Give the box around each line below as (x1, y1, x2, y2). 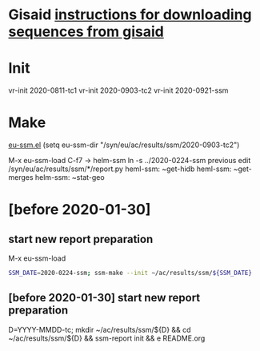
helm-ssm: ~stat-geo (34, 173, 106, 182)
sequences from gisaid (8, 22, 164, 41)
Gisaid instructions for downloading (8, 6, 252, 24)
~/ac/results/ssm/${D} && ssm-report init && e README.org (8, 333, 206, 343)
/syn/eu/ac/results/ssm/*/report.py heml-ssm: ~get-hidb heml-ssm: (8, 164, 232, 174)
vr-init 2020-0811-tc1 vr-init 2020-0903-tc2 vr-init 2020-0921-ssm (8, 86, 229, 95)
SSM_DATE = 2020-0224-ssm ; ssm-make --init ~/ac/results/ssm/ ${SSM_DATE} (8, 269, 252, 277)
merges (8, 173, 34, 182)
